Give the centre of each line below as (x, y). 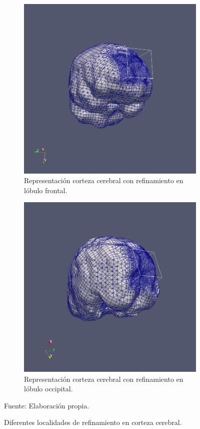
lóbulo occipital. (48, 389)
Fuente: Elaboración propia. (47, 405)
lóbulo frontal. (46, 190)
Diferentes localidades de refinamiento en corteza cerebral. (93, 422)
